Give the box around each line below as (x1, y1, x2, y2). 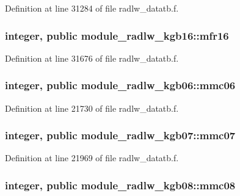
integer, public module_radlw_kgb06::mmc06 (5, 78, 236, 93)
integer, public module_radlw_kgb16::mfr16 (5, 27, 229, 43)
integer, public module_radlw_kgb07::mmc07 (5, 128, 236, 143)
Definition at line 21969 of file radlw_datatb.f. (5, 151, 179, 164)
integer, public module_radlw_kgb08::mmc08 (5, 177, 236, 192)
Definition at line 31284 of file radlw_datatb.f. (5, 2, 179, 14)
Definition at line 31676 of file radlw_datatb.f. (5, 51, 179, 64)
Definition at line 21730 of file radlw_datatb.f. (5, 101, 179, 114)
